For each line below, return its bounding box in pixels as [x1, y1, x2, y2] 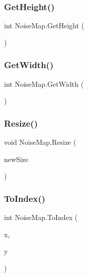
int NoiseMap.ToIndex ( [4, 212, 78, 223]
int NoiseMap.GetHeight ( [4, 20, 84, 31]
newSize [4, 153, 29, 164]
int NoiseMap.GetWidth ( [4, 78, 84, 89]
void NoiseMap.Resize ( [4, 137, 76, 147]
